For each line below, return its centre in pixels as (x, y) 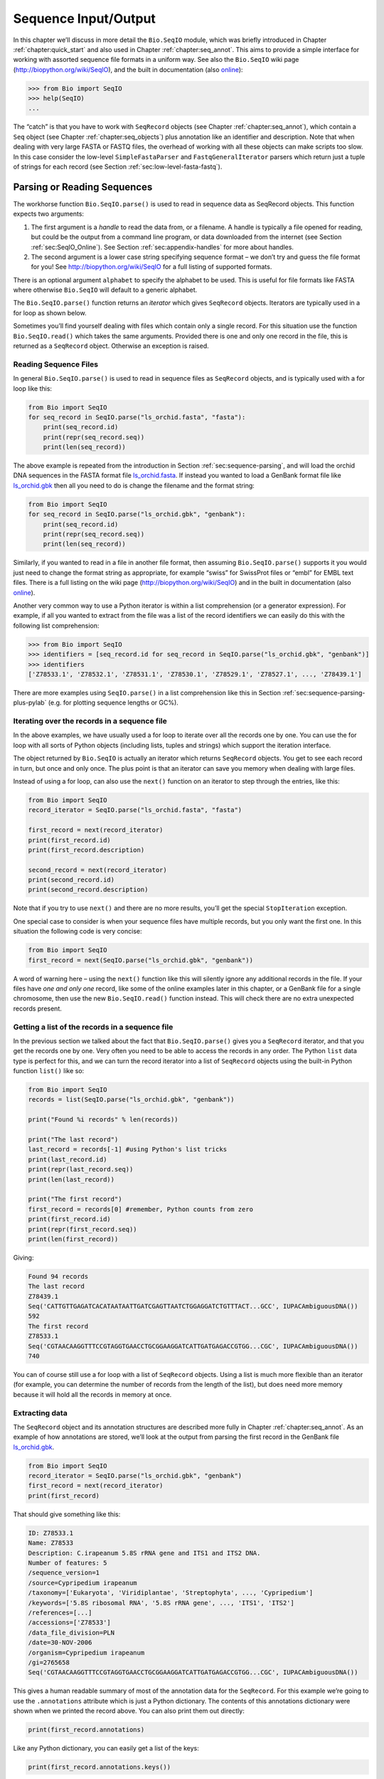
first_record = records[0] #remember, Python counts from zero (141, 1209)
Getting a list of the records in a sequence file (93, 1027)
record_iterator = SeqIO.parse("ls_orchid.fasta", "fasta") (135, 810)
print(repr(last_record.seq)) (81, 1170)
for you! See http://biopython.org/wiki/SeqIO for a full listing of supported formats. (151, 267)
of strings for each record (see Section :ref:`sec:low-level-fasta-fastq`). (118, 167)
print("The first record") (75, 1199)
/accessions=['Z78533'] (70, 1623)
